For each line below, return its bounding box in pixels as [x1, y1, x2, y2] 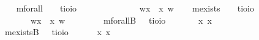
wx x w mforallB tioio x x [30, 13, 212, 26]
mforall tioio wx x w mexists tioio [16, 2, 254, 14]
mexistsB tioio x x [4, 25, 111, 38]
